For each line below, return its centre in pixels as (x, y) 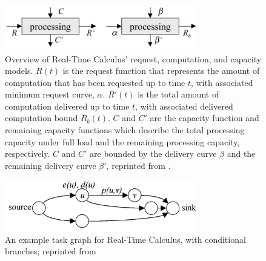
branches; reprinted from (51, 251)
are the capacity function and (204, 118)
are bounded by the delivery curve (153, 154)
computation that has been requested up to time (95, 82)
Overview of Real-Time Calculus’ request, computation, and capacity (133, 58)
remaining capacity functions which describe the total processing (125, 130)
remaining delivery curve (51, 165)
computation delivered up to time (67, 106)
